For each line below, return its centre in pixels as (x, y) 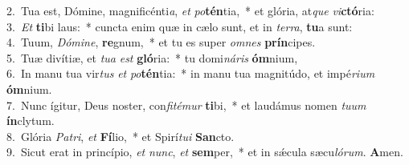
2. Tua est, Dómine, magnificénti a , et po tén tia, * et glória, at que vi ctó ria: (190, 10)
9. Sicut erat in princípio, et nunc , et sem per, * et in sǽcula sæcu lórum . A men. (205, 152)
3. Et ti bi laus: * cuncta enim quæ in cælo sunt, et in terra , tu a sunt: (180, 26)
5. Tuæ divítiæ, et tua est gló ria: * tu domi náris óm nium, (152, 57)
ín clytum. (31, 121)
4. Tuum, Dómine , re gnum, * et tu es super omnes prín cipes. (161, 42)
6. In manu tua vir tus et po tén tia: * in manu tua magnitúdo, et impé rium (191, 73)
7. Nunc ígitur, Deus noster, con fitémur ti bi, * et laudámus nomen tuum (186, 105)
